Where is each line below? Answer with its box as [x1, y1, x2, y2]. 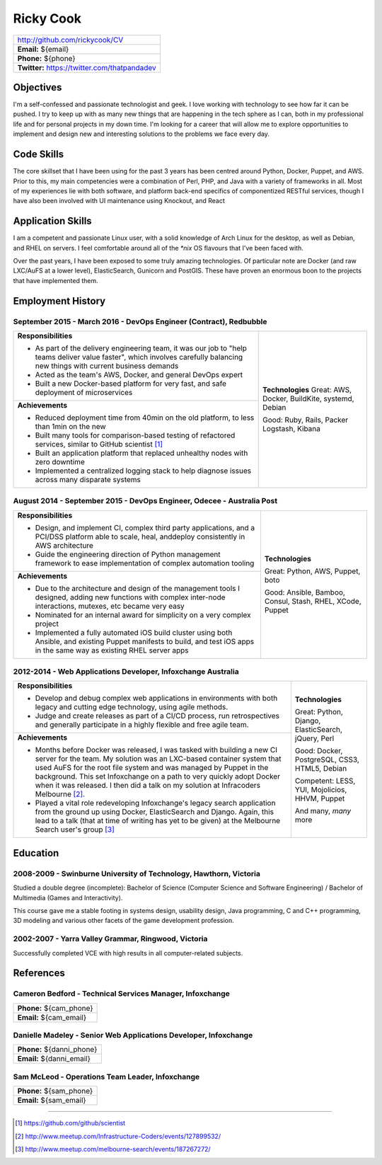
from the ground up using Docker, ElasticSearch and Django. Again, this [35, 807, 274, 817]
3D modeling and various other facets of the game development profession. [13, 917, 235, 925]
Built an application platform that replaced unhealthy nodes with [35, 448, 248, 458]
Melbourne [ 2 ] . [35, 789, 85, 799]
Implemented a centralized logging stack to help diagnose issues [35, 466, 251, 476]
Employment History [13, 294, 106, 307]
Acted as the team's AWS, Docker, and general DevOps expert [35, 369, 243, 379]
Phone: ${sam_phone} [17, 1086, 93, 1096]
